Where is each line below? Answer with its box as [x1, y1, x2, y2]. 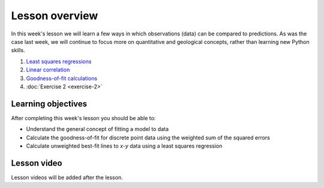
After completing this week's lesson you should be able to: [11, 114, 156, 121]
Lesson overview [11, 9, 98, 22]
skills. [11, 47, 25, 54]
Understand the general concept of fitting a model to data [26, 126, 169, 133]
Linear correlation [26, 66, 70, 73]
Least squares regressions [26, 58, 92, 65]
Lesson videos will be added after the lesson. [11, 174, 123, 181]
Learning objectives [11, 99, 88, 109]
